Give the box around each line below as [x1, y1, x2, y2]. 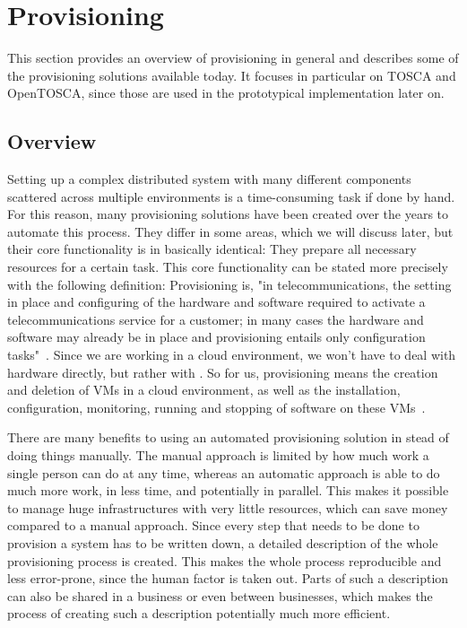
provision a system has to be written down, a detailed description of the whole [7, 533, 438, 552]
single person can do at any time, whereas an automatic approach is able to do [7, 463, 440, 482]
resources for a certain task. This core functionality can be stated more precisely [7, 257, 448, 276]
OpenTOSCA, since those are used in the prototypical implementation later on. [7, 83, 445, 102]
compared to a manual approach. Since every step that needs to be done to [7, 516, 419, 535]
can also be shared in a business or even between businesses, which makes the [7, 586, 433, 605]
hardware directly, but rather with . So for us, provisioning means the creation [7, 362, 438, 381]
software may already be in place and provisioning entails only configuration [7, 327, 426, 346]
